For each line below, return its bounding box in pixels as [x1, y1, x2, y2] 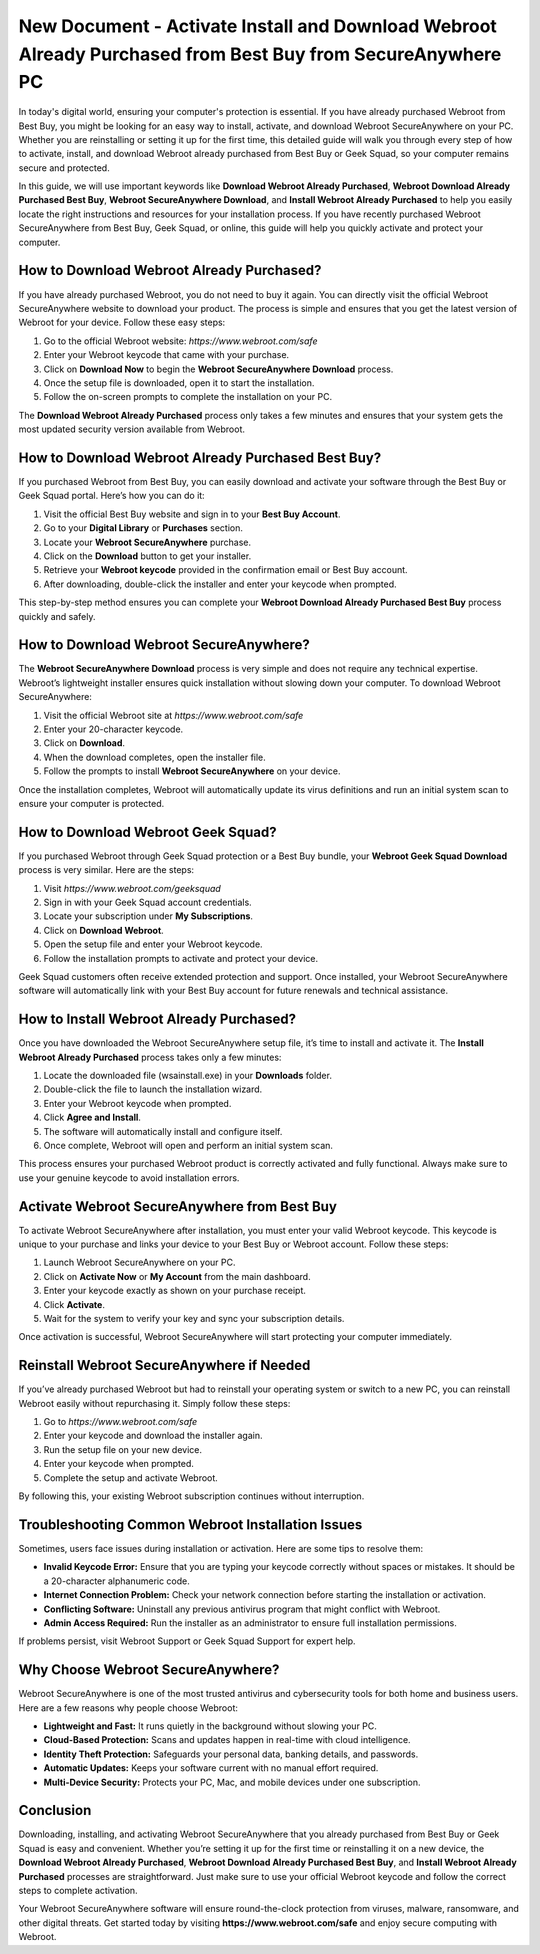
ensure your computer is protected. [18, 797, 165, 809]
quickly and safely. [18, 610, 96, 622]
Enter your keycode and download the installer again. [43, 1430, 263, 1442]
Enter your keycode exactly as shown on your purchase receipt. [43, 1285, 307, 1297]
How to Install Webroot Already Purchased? [18, 1011, 297, 1028]
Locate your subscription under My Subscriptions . [43, 910, 254, 922]
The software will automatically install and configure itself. [43, 1125, 283, 1137]
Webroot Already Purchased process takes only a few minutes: [18, 1051, 282, 1063]
